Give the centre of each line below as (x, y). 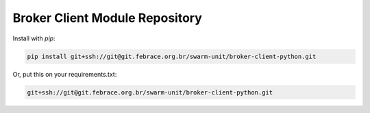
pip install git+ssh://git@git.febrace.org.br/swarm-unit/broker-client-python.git (172, 56)
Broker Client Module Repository (107, 18)
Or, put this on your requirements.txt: (65, 74)
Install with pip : (34, 38)
